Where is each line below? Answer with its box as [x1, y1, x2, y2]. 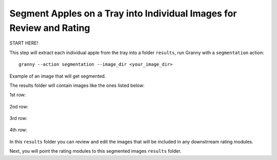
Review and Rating [9, 22, 90, 33]
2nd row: [9, 103, 28, 110]
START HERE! [9, 40, 38, 46]
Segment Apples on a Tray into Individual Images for [9, 8, 237, 19]
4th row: [9, 127, 28, 133]
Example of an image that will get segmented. [9, 73, 106, 79]
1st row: [9, 92, 26, 98]
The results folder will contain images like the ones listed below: [9, 82, 145, 88]
